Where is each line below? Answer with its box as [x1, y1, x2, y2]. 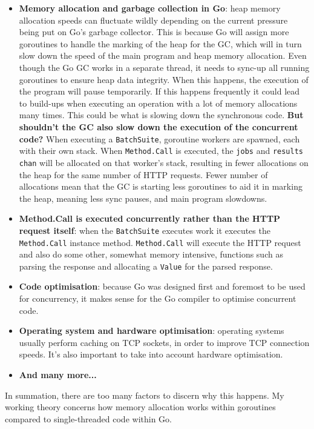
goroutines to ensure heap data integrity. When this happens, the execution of [19, 73, 309, 85]
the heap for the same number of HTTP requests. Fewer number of [19, 168, 268, 181]
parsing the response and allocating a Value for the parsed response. [19, 259, 273, 272]
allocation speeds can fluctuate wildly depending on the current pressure [19, 13, 288, 26]
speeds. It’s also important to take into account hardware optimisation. [19, 348, 283, 361]
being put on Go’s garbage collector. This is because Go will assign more [19, 25, 289, 38]
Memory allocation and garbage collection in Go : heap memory [19, 2, 281, 14]
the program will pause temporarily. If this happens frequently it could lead [19, 85, 300, 98]
